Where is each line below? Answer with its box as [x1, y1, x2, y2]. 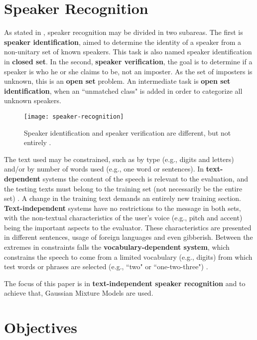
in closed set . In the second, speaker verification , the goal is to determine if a [4, 56, 253, 66]
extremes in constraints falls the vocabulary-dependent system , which [4, 242, 230, 252]
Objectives [4, 317, 77, 338]
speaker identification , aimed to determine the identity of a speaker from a [4, 36, 242, 47]
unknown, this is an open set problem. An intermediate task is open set [4, 76, 231, 86]
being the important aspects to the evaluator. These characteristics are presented [4, 222, 252, 232]
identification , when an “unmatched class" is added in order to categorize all [4, 85, 243, 96]
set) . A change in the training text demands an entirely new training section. [4, 193, 241, 203]
